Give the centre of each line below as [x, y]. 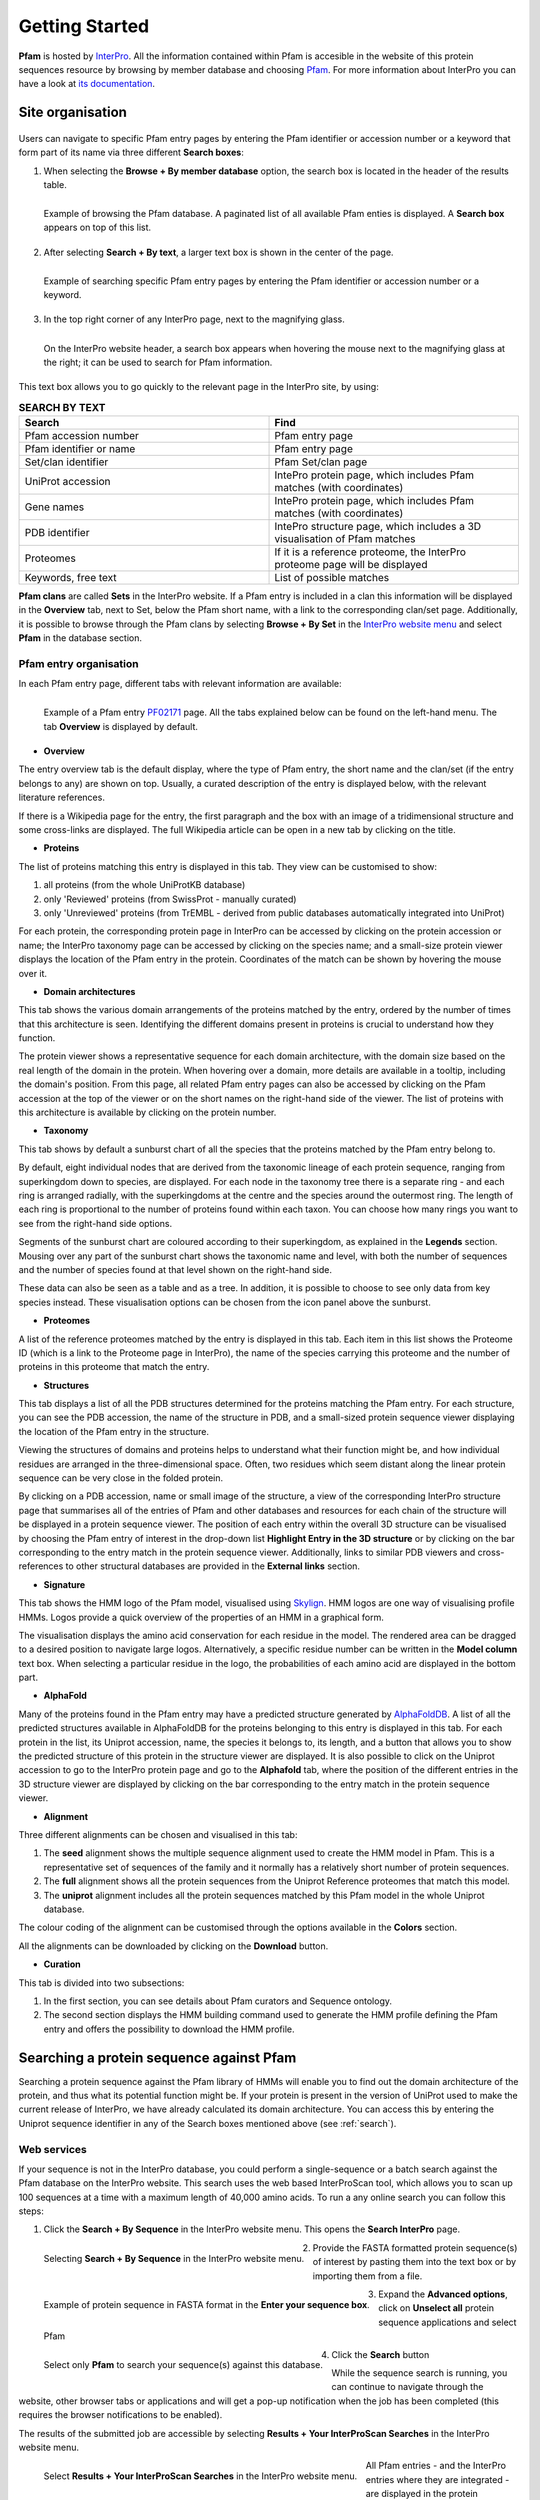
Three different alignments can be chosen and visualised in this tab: [158, 1834]
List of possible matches [332, 577]
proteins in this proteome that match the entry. [114, 1367]
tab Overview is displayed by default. [121, 726]
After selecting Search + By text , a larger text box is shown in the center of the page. [218, 252]
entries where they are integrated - [437, 2479]
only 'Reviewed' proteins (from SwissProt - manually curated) [170, 899]
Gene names [54, 507]
